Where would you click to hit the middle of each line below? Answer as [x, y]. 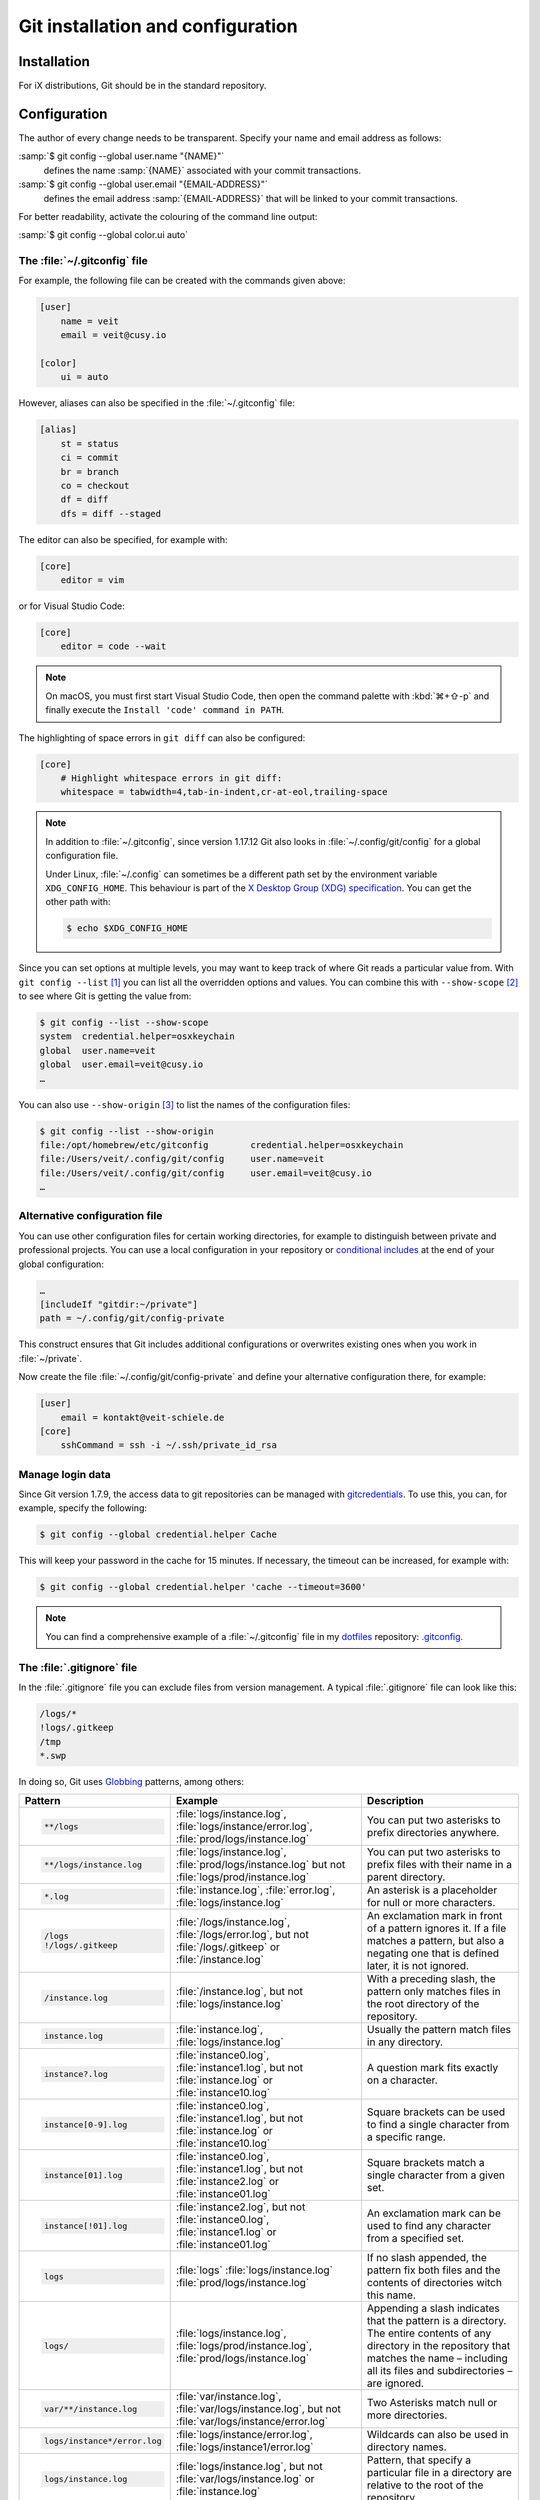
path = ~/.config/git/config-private [132, 1318]
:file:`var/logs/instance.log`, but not [258, 2409]
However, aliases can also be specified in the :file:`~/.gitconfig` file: [156, 403]
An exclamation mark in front [434, 1916]
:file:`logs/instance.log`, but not [249, 2467]
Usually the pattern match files [439, 2030]
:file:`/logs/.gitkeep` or [227, 1947]
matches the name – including [437, 2358]
